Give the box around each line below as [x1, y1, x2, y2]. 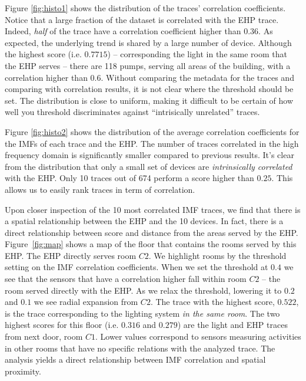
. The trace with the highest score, [150, 295, 275, 308]
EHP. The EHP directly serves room [5, 249, 137, 261]
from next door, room [5, 330, 83, 343]
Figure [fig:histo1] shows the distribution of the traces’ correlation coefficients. [5, 2, 286, 14]
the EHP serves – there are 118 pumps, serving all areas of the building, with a [5, 59, 291, 71]
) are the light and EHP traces [177, 318, 288, 331]
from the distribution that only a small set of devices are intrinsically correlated [5, 160, 292, 172]
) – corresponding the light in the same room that [107, 48, 287, 60]
